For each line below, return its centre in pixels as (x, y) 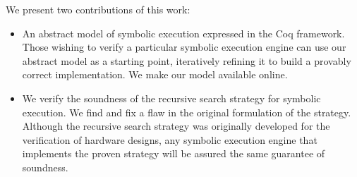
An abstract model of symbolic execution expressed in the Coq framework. (183, 33)
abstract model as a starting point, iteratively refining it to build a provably (187, 60)
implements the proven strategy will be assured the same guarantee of (174, 153)
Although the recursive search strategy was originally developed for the (176, 126)
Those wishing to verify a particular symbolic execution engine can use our (184, 47)
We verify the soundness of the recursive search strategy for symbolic (171, 98)
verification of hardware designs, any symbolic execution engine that (170, 139)
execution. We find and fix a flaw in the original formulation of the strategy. (187, 112)
